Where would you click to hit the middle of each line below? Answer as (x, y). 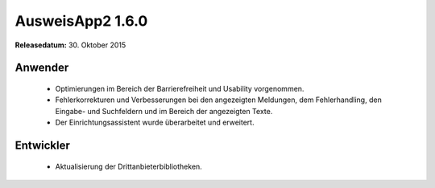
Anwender (42, 68)
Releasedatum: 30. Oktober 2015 (70, 45)
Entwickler (42, 145)
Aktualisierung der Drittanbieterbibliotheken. (129, 166)
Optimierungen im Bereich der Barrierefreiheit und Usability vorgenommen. (180, 88)
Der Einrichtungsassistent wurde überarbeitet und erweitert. (155, 123)
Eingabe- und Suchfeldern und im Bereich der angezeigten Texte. (164, 111)
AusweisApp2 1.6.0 (81, 21)
